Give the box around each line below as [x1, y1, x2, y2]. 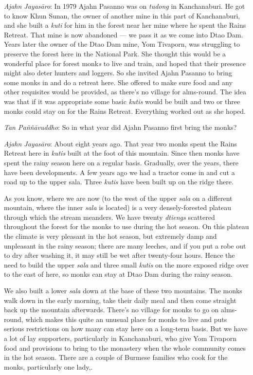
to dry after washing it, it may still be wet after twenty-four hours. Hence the [4, 250, 235, 260]
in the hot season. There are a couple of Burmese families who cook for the [4, 352, 228, 362]
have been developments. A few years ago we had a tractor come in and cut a [4, 167, 235, 177]
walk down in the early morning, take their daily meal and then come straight [4, 295, 236, 305]
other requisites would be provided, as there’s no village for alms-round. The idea [4, 87, 247, 97]
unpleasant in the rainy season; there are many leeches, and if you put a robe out [4, 240, 246, 250]
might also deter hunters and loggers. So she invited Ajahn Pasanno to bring [4, 68, 232, 78]
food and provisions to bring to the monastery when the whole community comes [4, 342, 246, 353]
